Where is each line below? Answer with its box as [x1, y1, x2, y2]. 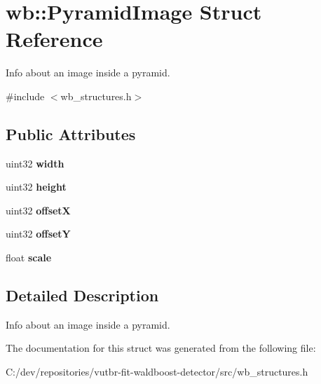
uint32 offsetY [6, 226, 71, 241]
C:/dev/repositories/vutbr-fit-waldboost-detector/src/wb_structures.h [6, 364, 308, 379]
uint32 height [6, 179, 67, 194]
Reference [6, 25, 103, 53]
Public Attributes [6, 123, 136, 144]
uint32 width [6, 156, 64, 170]
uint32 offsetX [6, 203, 71, 217]
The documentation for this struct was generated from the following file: [6, 341, 316, 355]
